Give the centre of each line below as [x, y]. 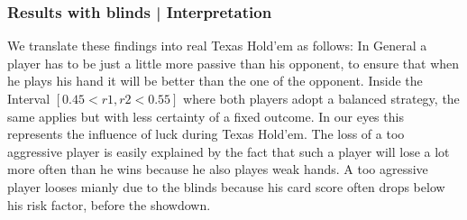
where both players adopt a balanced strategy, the [321, 98]
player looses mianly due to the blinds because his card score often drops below [226, 186]
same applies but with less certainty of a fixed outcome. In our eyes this [206, 116]
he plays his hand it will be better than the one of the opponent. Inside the [215, 81]
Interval [29, 98]
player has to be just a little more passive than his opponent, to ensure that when [233, 63]
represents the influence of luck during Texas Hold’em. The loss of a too [206, 134]
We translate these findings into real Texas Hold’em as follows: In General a [217, 46]
